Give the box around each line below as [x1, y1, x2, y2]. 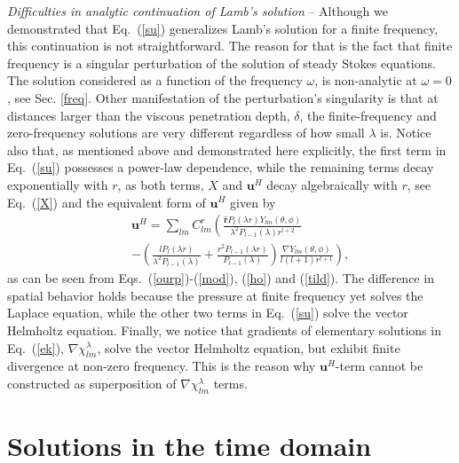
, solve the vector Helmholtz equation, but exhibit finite [97, 338, 400, 357]
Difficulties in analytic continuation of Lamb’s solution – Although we [7, 2, 388, 20]
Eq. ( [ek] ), [7, 338, 65, 357]
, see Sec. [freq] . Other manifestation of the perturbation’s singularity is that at [7, 88, 439, 106]
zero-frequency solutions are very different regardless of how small [7, 123, 365, 142]
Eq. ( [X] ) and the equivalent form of [7, 192, 206, 211]
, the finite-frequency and [299, 106, 437, 124]
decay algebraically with [266, 175, 398, 193]
